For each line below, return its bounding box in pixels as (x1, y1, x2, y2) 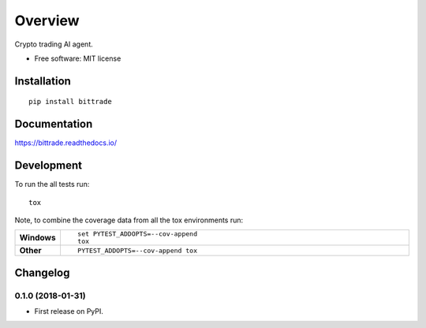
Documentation (14, 117, 93, 131)
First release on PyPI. (34, 307, 104, 316)
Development (14, 158, 83, 173)
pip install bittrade (28, 97, 112, 106)
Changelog (14, 266, 70, 279)
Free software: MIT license (34, 54, 121, 63)
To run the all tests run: (14, 180, 90, 189)
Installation (14, 74, 71, 88)
